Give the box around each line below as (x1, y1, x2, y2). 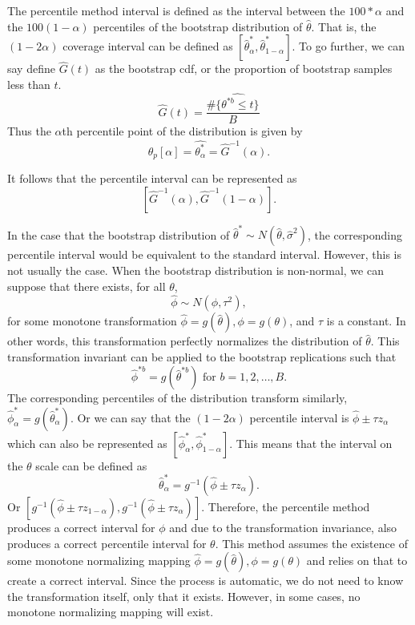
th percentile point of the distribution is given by (62, 123, 303, 139)
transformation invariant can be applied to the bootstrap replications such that (7, 349, 397, 365)
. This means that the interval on (229, 434, 393, 451)
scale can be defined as (35, 457, 147, 474)
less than (7, 76, 50, 92)
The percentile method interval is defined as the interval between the (7, 2, 345, 18)
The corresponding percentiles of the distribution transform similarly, (7, 389, 348, 406)
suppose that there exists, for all (7, 277, 166, 294)
